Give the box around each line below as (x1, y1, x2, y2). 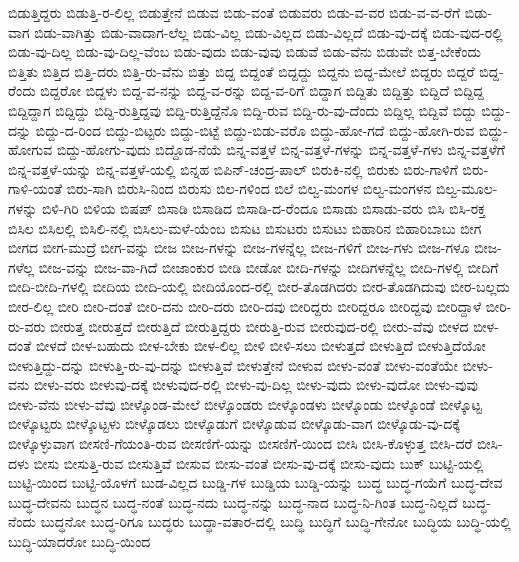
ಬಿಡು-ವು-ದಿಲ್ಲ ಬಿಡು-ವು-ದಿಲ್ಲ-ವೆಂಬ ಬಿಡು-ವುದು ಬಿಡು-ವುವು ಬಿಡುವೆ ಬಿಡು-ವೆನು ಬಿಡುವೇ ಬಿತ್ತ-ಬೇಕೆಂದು (8, 41, 482, 62)
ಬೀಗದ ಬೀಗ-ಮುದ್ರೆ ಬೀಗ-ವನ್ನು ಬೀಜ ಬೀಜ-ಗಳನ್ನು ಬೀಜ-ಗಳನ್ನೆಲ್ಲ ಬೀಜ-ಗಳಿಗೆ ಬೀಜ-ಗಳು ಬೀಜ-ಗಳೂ (8, 237, 470, 258)
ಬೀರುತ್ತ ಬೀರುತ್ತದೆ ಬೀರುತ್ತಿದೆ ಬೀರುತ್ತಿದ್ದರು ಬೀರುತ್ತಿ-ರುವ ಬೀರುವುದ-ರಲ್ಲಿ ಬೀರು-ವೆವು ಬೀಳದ (50, 315, 469, 336)
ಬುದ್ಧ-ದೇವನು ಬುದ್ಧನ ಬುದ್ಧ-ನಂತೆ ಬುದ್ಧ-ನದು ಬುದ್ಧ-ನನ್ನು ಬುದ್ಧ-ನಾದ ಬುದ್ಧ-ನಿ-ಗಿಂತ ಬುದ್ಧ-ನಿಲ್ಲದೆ (8, 491, 458, 512)
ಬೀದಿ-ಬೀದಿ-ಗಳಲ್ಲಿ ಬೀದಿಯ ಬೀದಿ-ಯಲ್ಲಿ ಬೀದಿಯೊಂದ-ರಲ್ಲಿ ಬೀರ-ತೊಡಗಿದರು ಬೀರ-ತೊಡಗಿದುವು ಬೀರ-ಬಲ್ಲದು (8, 276, 510, 297)
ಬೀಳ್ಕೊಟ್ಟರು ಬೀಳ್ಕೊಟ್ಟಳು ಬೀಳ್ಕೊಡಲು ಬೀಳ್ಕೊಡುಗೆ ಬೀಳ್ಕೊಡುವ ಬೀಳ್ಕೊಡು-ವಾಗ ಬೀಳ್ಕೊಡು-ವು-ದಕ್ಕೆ (8, 413, 460, 434)
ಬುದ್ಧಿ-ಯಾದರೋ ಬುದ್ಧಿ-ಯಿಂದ (8, 531, 151, 552)
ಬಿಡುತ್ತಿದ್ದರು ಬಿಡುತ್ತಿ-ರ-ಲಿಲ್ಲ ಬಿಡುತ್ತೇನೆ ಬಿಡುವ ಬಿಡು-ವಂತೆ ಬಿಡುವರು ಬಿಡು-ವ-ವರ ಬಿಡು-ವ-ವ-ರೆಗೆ (8, 2, 461, 22)
